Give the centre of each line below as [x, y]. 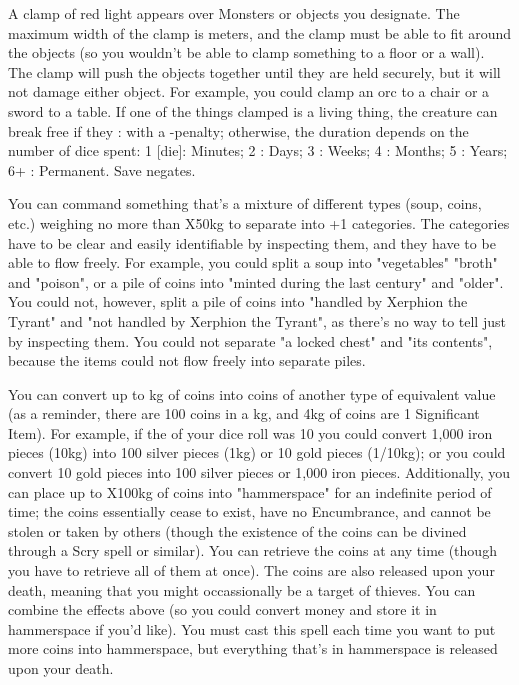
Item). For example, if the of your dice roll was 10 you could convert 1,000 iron [250, 432]
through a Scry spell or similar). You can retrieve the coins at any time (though [252, 550]
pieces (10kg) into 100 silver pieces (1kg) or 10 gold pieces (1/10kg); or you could [257, 452]
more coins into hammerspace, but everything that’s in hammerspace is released [253, 648]
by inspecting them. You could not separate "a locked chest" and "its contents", [250, 340]
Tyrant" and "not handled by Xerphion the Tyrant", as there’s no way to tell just [257, 320]
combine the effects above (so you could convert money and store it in [222, 609]
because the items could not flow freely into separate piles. [187, 360]
